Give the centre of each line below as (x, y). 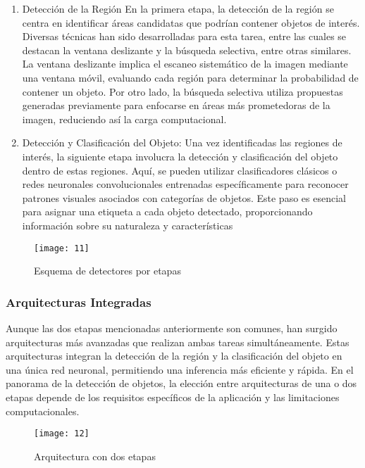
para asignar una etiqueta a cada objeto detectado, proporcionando (167, 211)
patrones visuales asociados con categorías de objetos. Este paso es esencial (184, 197)
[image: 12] (62, 434)
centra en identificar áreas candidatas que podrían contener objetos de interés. (191, 22)
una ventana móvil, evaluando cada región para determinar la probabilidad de (190, 77)
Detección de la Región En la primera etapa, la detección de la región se (178, 8)
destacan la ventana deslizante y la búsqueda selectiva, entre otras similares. (187, 50)
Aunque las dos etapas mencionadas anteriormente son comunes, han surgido (172, 328)
